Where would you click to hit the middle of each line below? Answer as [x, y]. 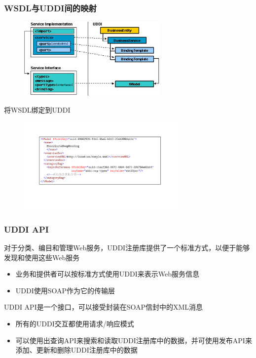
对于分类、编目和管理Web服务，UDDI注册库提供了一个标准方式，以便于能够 [127, 247]
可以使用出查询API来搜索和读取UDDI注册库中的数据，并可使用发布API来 [134, 340]
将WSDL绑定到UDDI [37, 109]
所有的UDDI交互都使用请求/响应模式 [75, 323]
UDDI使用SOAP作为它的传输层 [65, 290]
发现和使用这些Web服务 [42, 257]
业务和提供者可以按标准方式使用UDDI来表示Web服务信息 [107, 274]
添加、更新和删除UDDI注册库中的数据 [76, 350]
